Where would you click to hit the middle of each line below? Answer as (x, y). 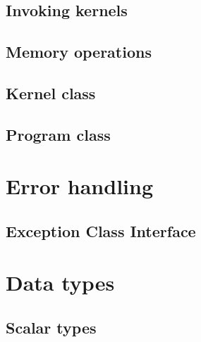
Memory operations (79, 52)
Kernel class (51, 93)
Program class (58, 134)
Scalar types (51, 328)
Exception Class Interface (101, 230)
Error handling (79, 186)
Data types (60, 283)
